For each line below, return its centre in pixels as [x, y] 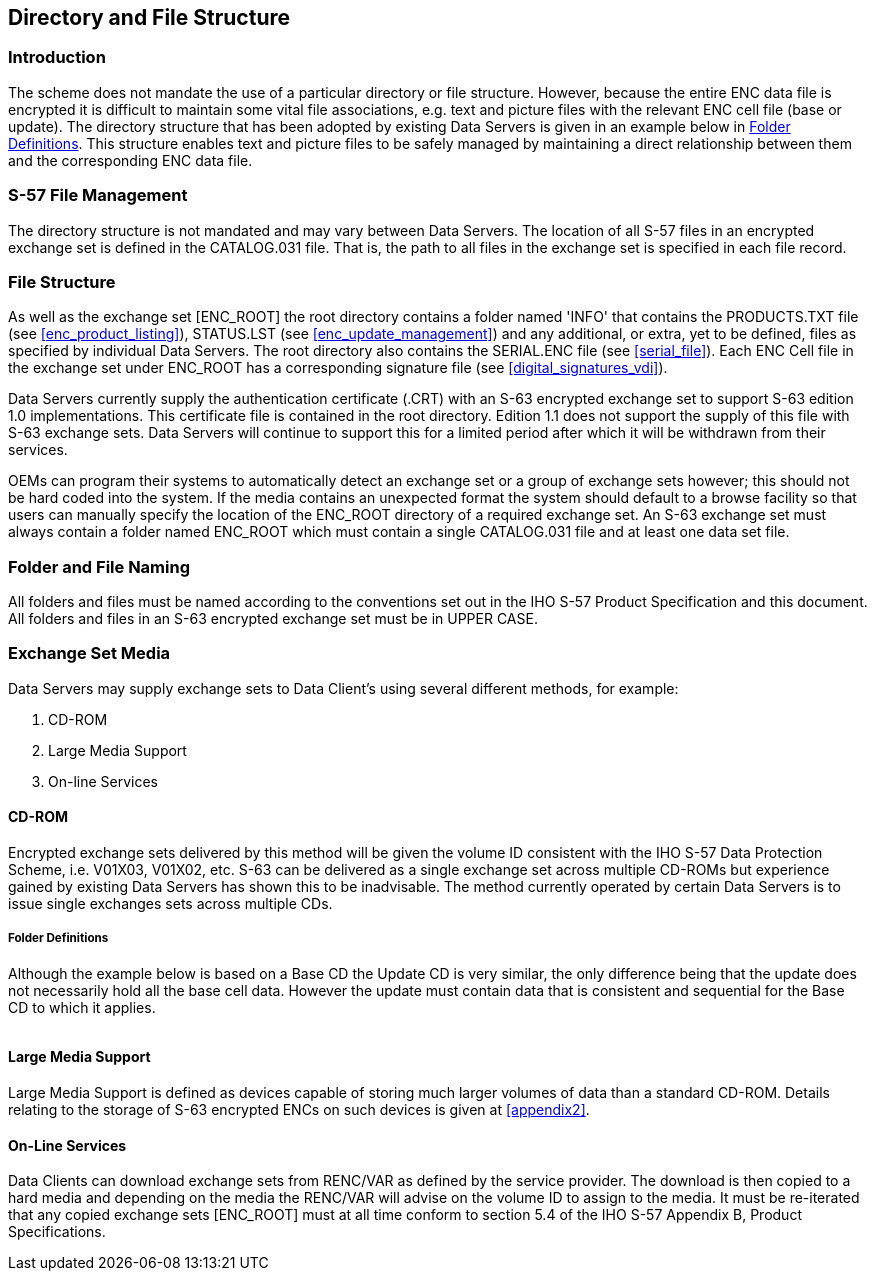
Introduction [57, 57]
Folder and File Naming [99, 566]
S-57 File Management [98, 195]
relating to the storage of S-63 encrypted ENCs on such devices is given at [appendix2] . [299, 1110]
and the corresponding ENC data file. [130, 160]
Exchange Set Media [89, 653]
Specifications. [57, 1232]
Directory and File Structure [149, 17]
